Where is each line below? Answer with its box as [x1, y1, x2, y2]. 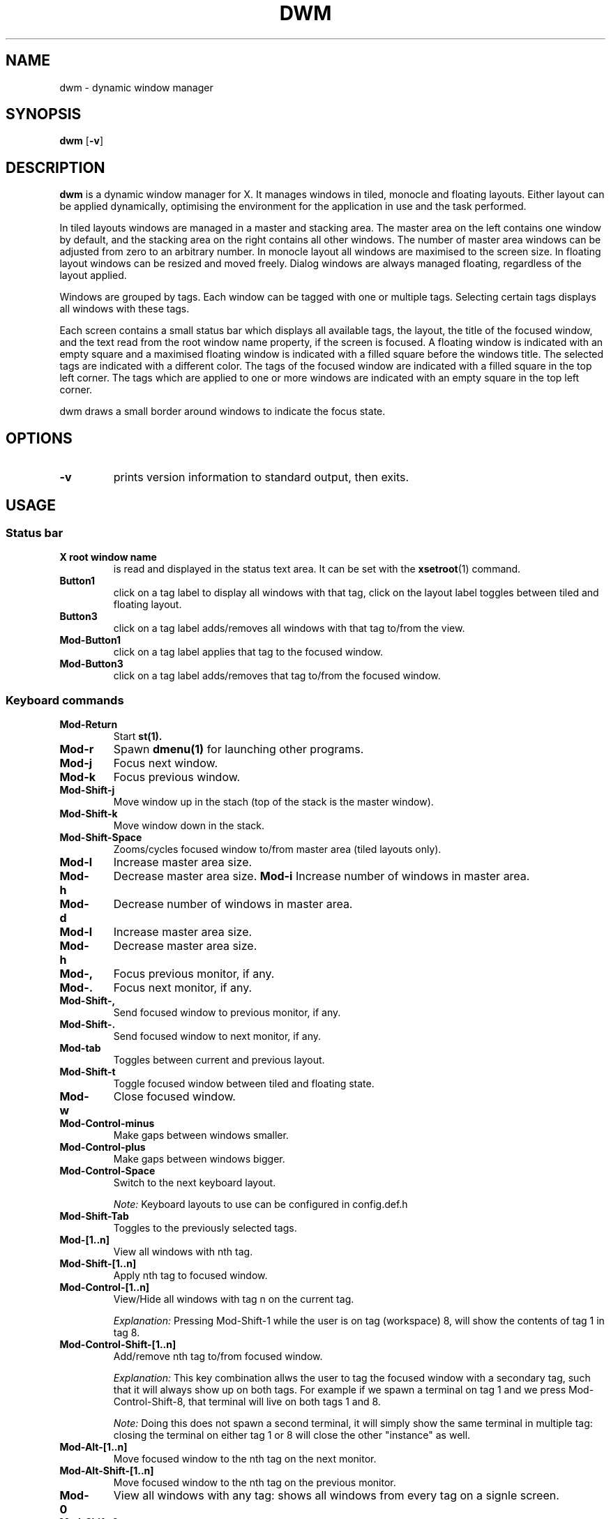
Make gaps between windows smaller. [113, 1129, 289, 1142]
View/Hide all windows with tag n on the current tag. [113, 1293, 354, 1306]
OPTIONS [6, 429, 73, 447]
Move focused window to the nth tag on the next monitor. [113, 1453, 377, 1465]
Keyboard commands [6, 693, 124, 707]
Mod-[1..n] [59, 1234, 110, 1246]
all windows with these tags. [59, 303, 190, 315]
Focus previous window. [113, 770, 241, 785]
